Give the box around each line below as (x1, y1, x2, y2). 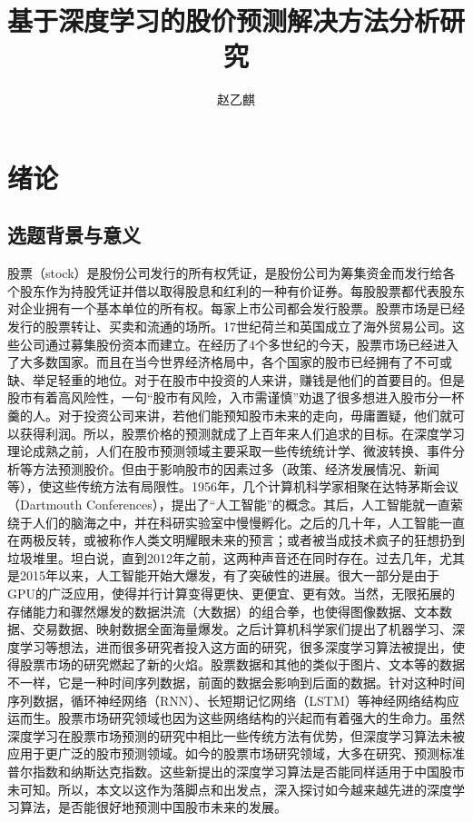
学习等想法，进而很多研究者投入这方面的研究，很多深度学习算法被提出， (19, 637, 452, 656)
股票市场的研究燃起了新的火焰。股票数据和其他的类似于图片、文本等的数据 (19, 655, 465, 674)
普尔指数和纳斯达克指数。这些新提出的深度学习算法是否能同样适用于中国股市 (7, 761, 465, 780)
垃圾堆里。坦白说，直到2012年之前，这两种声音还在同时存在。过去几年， (7, 548, 439, 567)
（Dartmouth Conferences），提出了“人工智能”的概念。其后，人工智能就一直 (7, 495, 451, 514)
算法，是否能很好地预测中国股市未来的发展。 (19, 797, 287, 817)
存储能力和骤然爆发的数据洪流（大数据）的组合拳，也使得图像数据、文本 (7, 601, 439, 620)
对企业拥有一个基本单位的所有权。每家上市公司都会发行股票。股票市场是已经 (7, 299, 465, 318)
